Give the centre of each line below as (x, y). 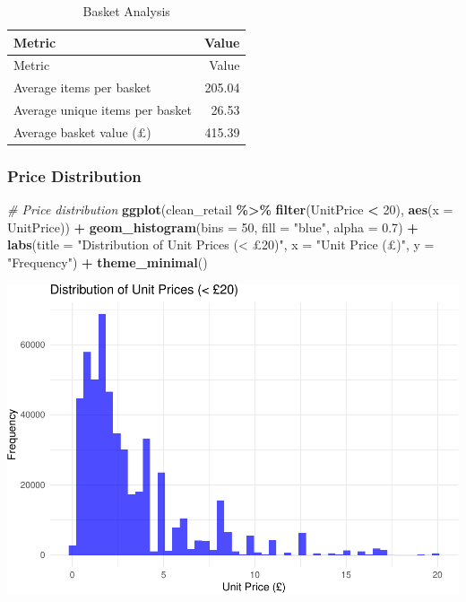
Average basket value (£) (82, 131)
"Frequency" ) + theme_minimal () (108, 262)
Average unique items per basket (103, 110)
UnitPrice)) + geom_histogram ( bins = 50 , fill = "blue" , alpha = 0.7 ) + (213, 227)
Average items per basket (82, 87)
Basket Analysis (126, 11)
